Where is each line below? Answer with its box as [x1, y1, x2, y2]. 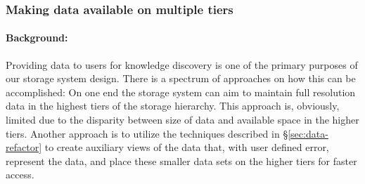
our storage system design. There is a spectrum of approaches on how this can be [6, 71, 356, 86]
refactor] [6, 140, 42, 155]
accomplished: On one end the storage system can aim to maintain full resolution [6, 84, 356, 99]
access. [6, 167, 34, 182]
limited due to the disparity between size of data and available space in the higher [6, 112, 359, 127]
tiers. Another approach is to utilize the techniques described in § [6, 126, 288, 140]
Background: [6, 30, 68, 45]
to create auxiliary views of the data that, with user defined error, [44, 140, 329, 155]
